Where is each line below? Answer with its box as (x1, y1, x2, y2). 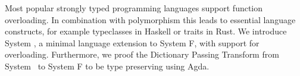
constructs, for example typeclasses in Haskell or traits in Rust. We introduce (5, 25, 287, 37)
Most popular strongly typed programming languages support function (5, 2, 263, 14)
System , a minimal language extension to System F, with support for (5, 36, 260, 49)
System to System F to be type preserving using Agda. (5, 59, 210, 72)
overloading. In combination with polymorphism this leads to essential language (5, 13, 296, 26)
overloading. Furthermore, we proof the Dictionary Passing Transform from (5, 48, 279, 61)
